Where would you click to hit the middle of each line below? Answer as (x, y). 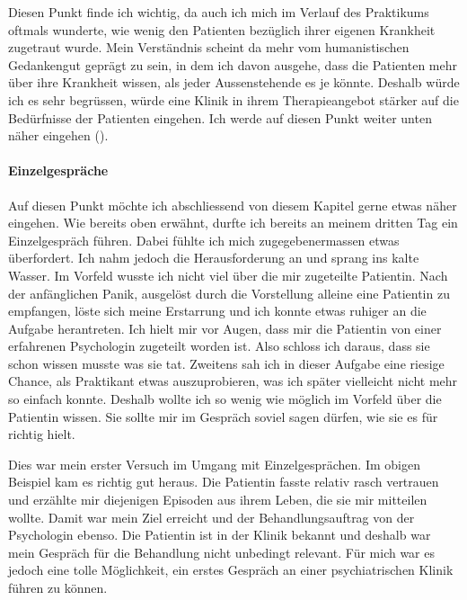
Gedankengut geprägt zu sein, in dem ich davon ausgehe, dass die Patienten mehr (233, 64)
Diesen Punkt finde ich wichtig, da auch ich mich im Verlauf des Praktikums (219, 12)
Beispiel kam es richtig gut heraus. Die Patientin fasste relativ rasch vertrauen (224, 482)
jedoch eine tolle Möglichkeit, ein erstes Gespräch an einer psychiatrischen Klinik (231, 570)
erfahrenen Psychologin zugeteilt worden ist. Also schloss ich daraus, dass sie (219, 346)
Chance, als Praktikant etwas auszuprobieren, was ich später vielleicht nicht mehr (233, 381)
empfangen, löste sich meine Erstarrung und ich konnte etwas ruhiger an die (217, 311)
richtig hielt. (42, 434)
